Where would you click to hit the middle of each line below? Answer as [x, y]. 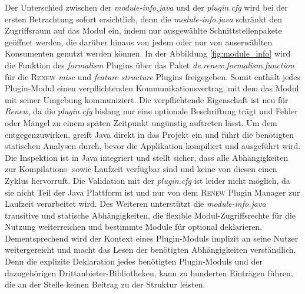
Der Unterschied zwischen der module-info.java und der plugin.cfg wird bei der [146, 7]
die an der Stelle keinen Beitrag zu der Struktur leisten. [105, 284]
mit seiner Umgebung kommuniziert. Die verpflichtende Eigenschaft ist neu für [147, 99]
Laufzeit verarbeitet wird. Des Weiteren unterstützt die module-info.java [135, 204]
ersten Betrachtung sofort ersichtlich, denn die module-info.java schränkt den [144, 19]
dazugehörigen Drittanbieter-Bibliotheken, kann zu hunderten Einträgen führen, [149, 272]
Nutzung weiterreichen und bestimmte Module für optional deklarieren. [134, 227]
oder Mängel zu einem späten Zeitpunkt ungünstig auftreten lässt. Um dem [141, 122]
